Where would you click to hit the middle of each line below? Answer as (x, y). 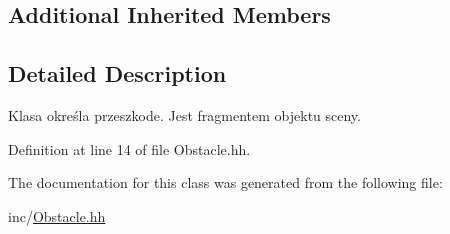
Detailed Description (117, 73)
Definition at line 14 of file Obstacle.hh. (129, 148)
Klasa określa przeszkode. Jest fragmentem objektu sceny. (184, 114)
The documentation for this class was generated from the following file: (225, 182)
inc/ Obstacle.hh (57, 215)
